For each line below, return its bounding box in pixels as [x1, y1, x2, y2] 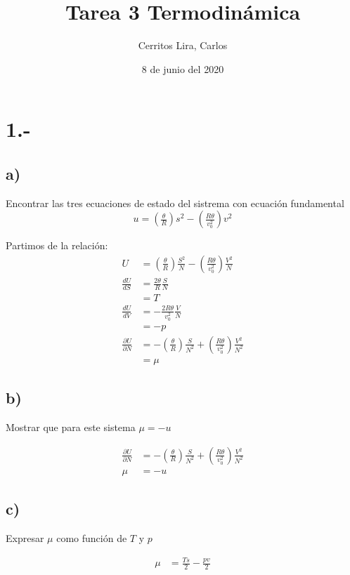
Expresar [6, 530, 44, 545]
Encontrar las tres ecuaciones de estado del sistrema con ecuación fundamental [6, 195, 344, 210]
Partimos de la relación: [6, 238, 108, 253]
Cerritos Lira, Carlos [138, 38, 228, 53]
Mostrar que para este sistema [6, 420, 136, 435]
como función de [56, 530, 127, 545]
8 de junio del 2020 [141, 61, 224, 76]
